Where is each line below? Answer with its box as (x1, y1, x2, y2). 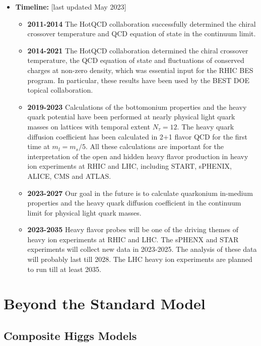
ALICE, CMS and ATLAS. (27, 170, 111, 181)
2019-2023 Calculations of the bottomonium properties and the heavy (27, 101, 247, 112)
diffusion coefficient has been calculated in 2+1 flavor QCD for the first (27, 131, 248, 142)
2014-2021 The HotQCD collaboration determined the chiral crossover (27, 45, 248, 55)
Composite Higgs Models (4, 328, 137, 343)
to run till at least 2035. (27, 263, 101, 274)
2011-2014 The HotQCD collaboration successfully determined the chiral (27, 18, 256, 29)
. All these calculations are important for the (85, 141, 224, 152)
